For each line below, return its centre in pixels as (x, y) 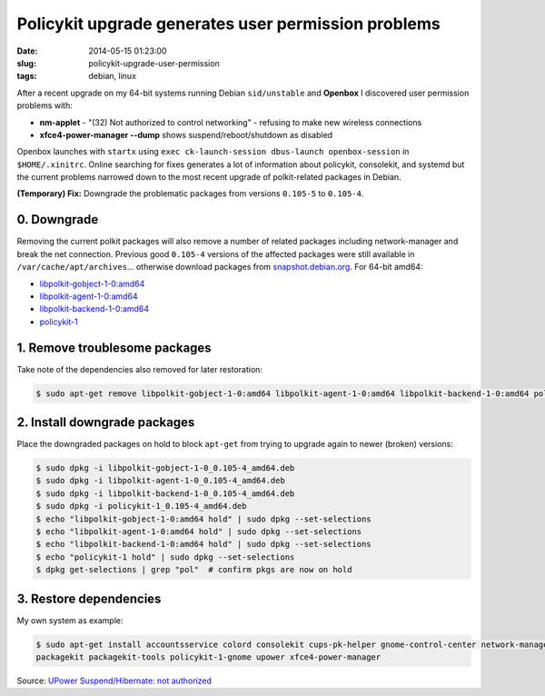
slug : (26, 63)
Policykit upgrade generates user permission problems (228, 24)
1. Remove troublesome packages (114, 348)
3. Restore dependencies (89, 598)
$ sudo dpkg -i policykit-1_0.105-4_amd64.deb (141, 506)
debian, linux (112, 76)
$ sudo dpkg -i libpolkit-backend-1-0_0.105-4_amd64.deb (165, 493)
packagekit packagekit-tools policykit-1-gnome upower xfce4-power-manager (208, 657)
